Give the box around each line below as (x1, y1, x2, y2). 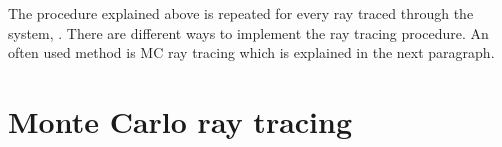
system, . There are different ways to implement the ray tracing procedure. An (8, 22, 489, 43)
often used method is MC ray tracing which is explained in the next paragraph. (8, 42, 495, 63)
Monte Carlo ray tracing (8, 100, 353, 141)
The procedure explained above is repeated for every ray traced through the (8, 3, 474, 23)
